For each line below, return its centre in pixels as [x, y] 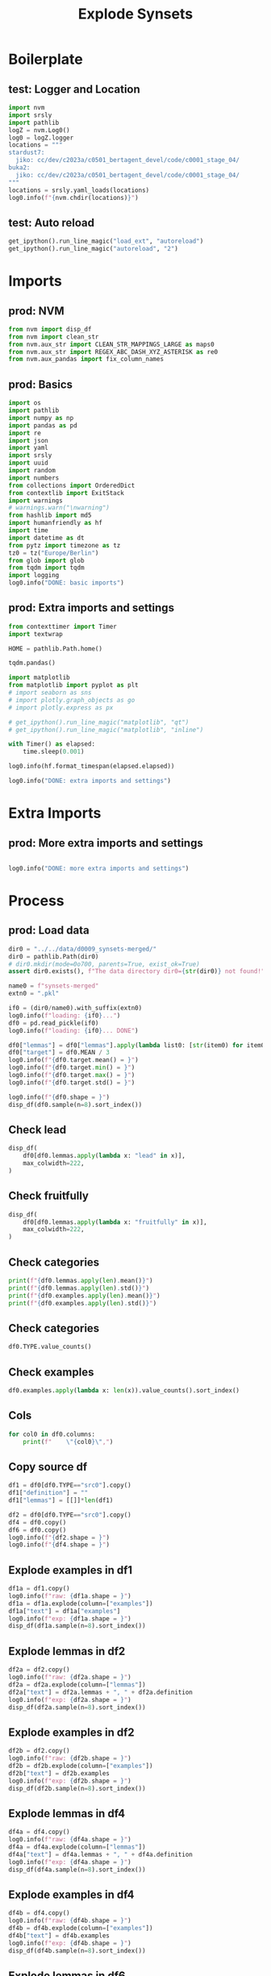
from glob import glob [46, 560]
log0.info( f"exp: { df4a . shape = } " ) [70, 1862]
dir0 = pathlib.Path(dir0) [54, 956]
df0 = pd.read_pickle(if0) [54, 1023]
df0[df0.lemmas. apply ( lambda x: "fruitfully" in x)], [115, 1222]
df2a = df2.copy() [39, 1670]
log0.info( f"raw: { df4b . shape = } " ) [70, 1921]
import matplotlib [39, 678]
